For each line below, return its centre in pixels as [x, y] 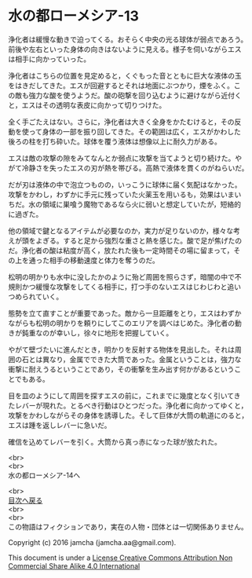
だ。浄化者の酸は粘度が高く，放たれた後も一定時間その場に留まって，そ [124, 250]
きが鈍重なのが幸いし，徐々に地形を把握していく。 [91, 333]
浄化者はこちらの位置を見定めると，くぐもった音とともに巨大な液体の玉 [125, 75]
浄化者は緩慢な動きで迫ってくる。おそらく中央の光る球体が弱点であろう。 [128, 39]
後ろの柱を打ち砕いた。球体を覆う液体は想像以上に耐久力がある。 [115, 141]
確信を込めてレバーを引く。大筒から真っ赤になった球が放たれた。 [115, 441]
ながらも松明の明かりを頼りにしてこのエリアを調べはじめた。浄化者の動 [125, 323]
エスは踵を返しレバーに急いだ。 [60, 425]
